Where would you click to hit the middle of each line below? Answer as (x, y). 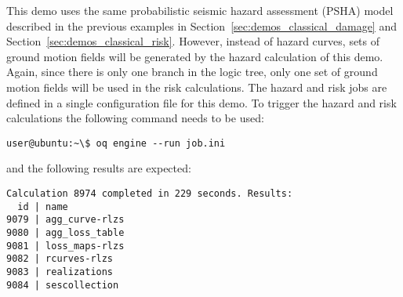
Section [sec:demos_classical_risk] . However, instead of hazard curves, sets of (193, 41)
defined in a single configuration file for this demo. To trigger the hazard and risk (201, 102)
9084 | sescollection (63, 285)
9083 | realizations (60, 272)
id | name (43, 206)
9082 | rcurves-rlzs (60, 259)
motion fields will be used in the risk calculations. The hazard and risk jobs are (197, 87)
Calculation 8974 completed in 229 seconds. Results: (150, 194)
